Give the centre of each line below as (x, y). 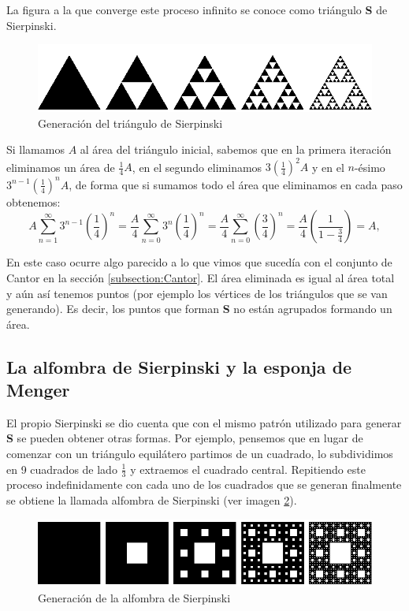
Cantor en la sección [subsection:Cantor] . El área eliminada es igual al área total (201, 277)
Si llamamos (35, 149)
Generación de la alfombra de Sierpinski (134, 598)
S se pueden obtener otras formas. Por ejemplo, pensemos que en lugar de (185, 438)
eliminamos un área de (61, 167)
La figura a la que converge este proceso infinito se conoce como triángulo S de (197, 9)
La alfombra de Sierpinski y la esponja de (179, 366)
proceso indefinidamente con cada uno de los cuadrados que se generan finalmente (204, 484)
